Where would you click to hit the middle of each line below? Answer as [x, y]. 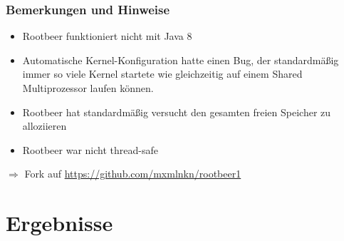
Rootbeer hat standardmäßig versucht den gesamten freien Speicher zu [177, 112]
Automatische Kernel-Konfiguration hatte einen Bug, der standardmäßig [181, 60]
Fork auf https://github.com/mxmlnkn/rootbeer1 [133, 174]
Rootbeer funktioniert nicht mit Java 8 [107, 36]
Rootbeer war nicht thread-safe [90, 149]
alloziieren [45, 126]
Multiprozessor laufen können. [88, 88]
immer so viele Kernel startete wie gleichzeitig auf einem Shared [162, 74]
